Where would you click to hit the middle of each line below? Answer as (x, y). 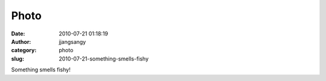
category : (24, 50)
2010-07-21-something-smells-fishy (104, 58)
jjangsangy (72, 41)
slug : (18, 58)
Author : (21, 41)
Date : (18, 34)
